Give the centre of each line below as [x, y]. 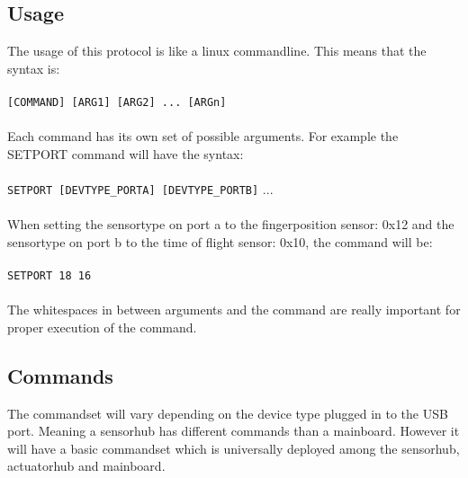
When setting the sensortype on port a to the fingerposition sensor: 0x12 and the [231, 224]
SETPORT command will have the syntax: [126, 153]
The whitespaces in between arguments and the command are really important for [234, 310]
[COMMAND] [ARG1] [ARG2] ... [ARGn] [117, 102]
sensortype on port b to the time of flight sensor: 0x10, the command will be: [220, 241]
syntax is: [34, 68]
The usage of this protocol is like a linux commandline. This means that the [217, 51]
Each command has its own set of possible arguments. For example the [203, 136]
